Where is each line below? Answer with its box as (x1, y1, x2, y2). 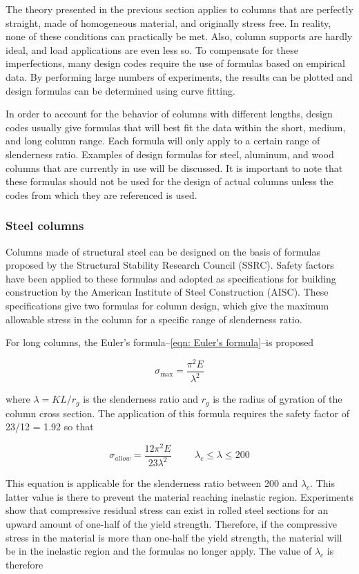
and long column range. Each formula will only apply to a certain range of (6, 133, 320, 148)
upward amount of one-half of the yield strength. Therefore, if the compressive (6, 517, 337, 531)
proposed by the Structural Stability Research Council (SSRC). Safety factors (6, 258, 334, 272)
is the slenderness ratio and (83, 392, 199, 406)
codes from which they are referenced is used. (6, 187, 197, 202)
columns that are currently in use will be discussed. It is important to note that (6, 160, 343, 175)
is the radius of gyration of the (213, 392, 342, 406)
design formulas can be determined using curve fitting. (6, 83, 235, 97)
